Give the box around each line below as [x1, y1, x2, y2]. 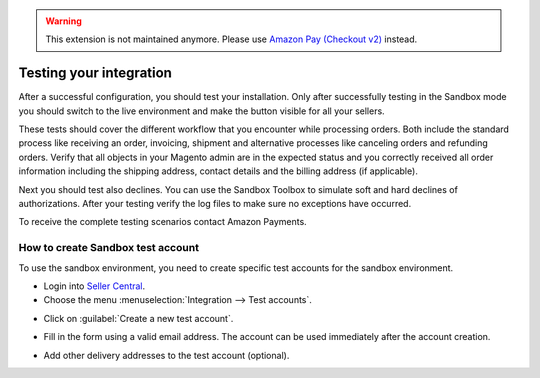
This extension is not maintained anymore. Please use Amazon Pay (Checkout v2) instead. [45, 33, 418, 45]
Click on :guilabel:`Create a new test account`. [43, 312, 234, 324]
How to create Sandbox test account [18, 241, 200, 255]
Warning [45, 15, 82, 27]
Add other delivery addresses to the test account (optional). [43, 349, 290, 361]
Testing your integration [18, 65, 172, 82]
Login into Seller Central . [43, 280, 146, 292]
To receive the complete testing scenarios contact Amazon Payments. [18, 216, 307, 228]
